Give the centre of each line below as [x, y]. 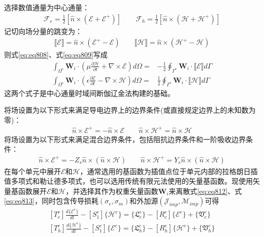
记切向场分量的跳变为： [43, 31]
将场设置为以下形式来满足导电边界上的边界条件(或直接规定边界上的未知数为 [130, 110]
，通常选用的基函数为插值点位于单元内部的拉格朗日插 [169, 171]
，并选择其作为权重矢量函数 [112, 191]
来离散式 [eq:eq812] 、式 [205, 191]
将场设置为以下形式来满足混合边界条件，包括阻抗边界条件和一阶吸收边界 [125, 139]
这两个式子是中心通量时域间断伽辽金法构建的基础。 [89, 93]
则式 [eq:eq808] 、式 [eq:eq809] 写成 [56, 55]
